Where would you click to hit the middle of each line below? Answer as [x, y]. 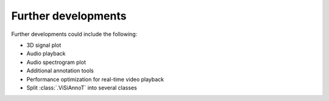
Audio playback [46, 54]
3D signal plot [44, 45]
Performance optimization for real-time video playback [95, 79]
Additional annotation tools [60, 71]
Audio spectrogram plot [56, 62]
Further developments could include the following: [74, 34]
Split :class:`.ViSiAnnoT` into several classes [82, 88]
